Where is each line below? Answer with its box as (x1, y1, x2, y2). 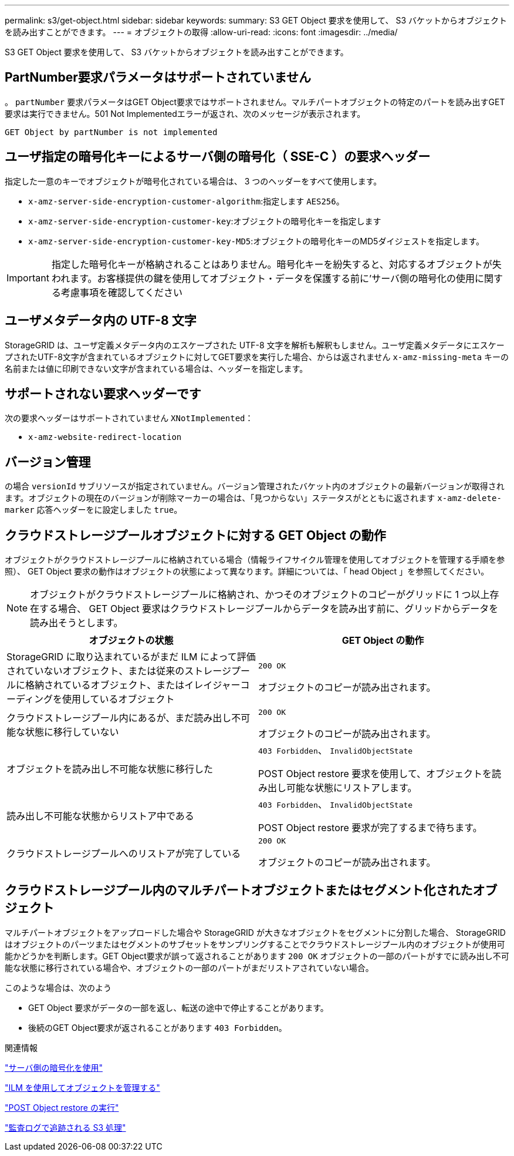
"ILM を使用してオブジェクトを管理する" (5, 1082, 160, 1093)
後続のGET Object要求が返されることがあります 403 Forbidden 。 (28, 1022, 287, 1033)
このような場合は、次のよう (5, 982, 111, 993)
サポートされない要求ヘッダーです (5, 386, 201, 401)
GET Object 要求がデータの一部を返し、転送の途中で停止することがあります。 (28, 1002, 329, 1013)
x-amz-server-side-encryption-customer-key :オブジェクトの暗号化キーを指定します (28, 216, 381, 226)
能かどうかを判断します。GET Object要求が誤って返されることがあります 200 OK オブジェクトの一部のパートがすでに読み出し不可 (5, 950, 509, 961)
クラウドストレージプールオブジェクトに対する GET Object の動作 (5, 527, 386, 543)
